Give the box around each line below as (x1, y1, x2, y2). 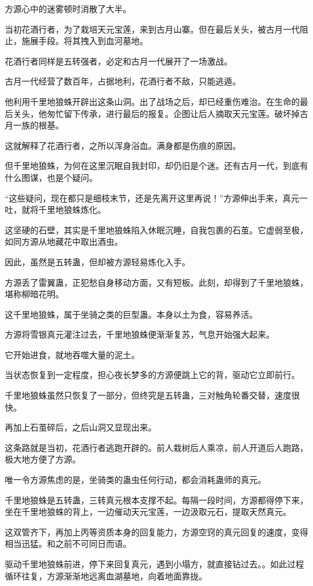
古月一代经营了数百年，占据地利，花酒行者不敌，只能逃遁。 (5, 75, 241, 87)
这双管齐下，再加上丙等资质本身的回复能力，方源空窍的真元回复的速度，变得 (5, 525, 308, 538)
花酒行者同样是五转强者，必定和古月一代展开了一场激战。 (5, 54, 232, 67)
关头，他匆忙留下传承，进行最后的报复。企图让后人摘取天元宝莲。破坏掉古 (13, 107, 308, 119)
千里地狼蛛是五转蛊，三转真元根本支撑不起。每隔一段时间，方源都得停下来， (5, 493, 308, 506)
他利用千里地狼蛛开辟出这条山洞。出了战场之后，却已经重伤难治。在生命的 (5, 95, 300, 107)
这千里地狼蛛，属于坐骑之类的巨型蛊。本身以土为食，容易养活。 (5, 307, 258, 320)
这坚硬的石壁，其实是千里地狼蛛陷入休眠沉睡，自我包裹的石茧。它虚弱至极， (5, 223, 308, 236)
